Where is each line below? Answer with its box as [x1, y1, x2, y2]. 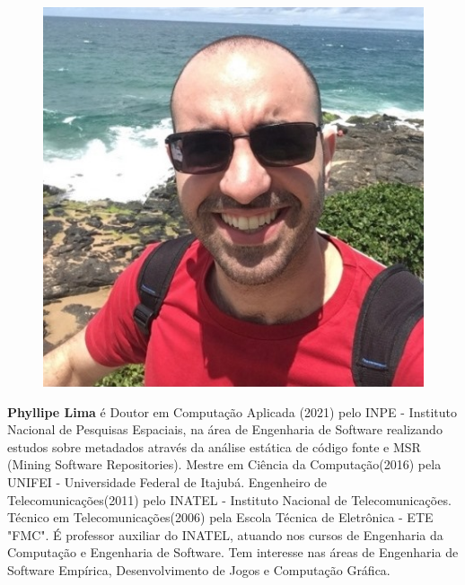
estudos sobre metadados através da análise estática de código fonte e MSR [7, 437, 421, 456]
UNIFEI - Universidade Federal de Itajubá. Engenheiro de [7, 473, 328, 492]
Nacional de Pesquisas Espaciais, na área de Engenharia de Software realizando [7, 420, 443, 439]
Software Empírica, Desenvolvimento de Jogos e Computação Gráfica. [7, 560, 390, 579]
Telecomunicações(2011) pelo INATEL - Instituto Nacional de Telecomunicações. [7, 490, 452, 509]
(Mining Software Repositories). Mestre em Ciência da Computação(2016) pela [7, 455, 442, 474]
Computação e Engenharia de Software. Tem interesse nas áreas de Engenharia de [7, 543, 459, 562]
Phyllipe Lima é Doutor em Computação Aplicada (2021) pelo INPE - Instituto [7, 402, 457, 421]
